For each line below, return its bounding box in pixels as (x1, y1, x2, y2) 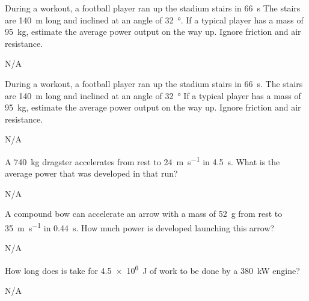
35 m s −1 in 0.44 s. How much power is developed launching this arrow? (5, 219, 275, 234)
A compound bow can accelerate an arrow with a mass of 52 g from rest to (5, 207, 283, 220)
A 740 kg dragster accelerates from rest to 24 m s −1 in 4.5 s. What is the (5, 153, 280, 168)
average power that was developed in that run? (5, 167, 178, 180)
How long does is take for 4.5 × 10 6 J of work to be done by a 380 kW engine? (5, 262, 300, 276)
